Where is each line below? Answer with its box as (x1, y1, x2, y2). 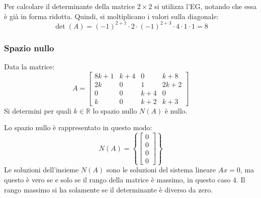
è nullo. (164, 105, 188, 116)
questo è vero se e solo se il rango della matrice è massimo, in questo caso (4, 174, 231, 185)
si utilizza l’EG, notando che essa (154, 1, 257, 11)
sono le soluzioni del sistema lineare (106, 164, 216, 175)
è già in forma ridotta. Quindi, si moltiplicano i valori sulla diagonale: (4, 11, 219, 21)
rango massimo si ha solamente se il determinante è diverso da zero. (4, 184, 213, 194)
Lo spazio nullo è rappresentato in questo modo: (4, 122, 152, 133)
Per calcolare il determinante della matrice (4, 1, 135, 11)
